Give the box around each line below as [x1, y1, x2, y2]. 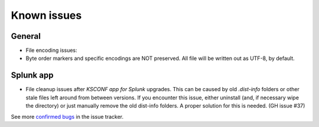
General [11, 31, 41, 41]
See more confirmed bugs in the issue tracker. [11, 113, 124, 120]
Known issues [11, 9, 82, 22]
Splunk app [11, 71, 54, 81]
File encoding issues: [25, 47, 77, 54]
